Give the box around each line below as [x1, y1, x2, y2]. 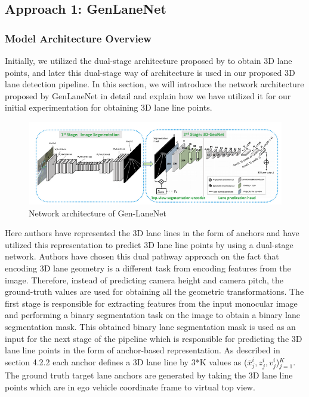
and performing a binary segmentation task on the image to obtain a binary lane [5, 309, 301, 321]
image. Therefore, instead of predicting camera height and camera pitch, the [5, 273, 283, 286]
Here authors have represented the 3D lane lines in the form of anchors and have [5, 227, 299, 239]
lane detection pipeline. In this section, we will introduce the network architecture [5, 78, 304, 90]
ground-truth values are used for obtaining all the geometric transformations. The [5, 285, 304, 298]
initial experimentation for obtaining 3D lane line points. [5, 101, 212, 114]
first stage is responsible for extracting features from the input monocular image [5, 297, 298, 309]
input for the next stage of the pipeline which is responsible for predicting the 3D [5, 332, 302, 344]
